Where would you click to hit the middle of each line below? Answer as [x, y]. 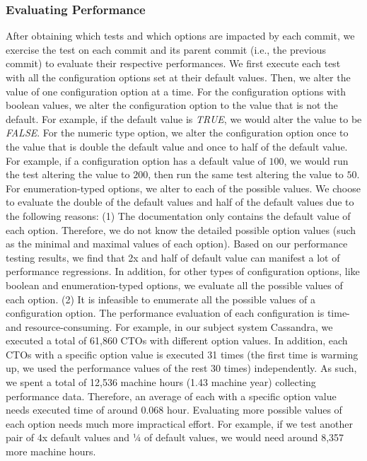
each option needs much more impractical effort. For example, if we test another [179, 423]
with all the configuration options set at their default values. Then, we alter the [178, 77]
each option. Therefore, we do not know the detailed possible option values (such [181, 229]
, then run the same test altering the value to [246, 174]
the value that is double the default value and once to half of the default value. [177, 146]
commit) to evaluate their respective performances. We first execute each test [173, 63]
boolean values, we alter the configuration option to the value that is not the [172, 105]
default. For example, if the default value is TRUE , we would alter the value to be [184, 118]
